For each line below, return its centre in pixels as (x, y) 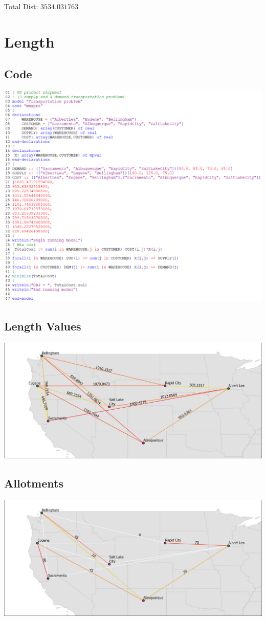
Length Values (43, 326)
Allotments (34, 483)
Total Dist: (21, 6)
